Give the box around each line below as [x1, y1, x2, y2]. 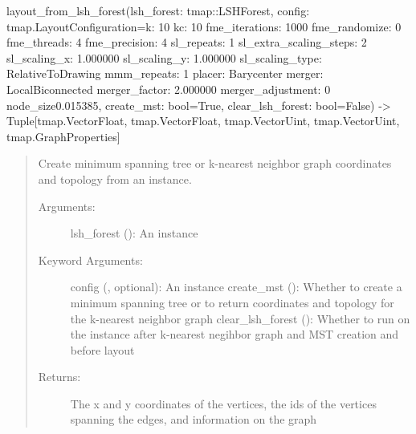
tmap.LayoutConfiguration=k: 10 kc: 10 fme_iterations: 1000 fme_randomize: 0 [6, 18, 402, 34]
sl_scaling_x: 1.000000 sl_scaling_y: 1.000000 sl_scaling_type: [6, 49, 322, 66]
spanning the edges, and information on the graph [70, 411, 317, 428]
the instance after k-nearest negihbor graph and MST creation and [70, 326, 399, 343]
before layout [70, 341, 135, 358]
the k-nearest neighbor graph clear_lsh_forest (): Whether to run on [70, 310, 410, 327]
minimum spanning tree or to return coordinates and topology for [70, 294, 394, 310]
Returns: [38, 368, 81, 385]
